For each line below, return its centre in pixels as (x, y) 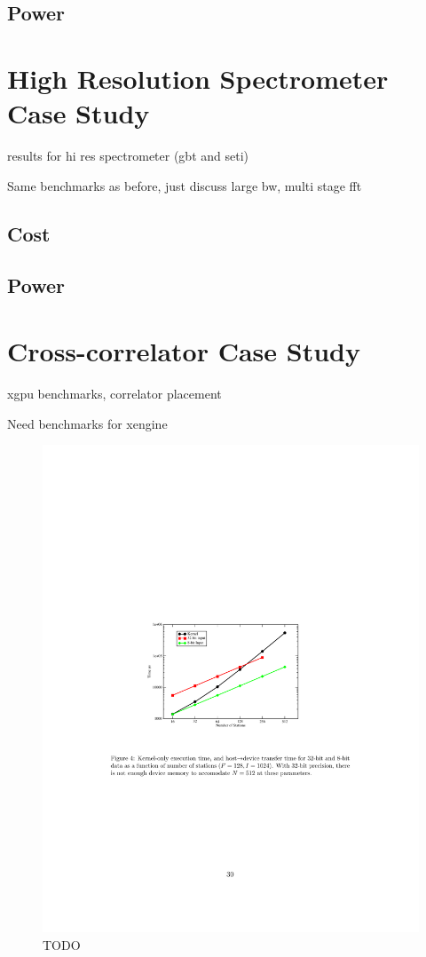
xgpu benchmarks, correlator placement (114, 393)
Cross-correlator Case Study (184, 351)
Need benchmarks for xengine (87, 423)
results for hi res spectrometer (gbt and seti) (128, 156)
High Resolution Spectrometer (198, 78)
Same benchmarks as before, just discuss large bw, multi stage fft (185, 185)
